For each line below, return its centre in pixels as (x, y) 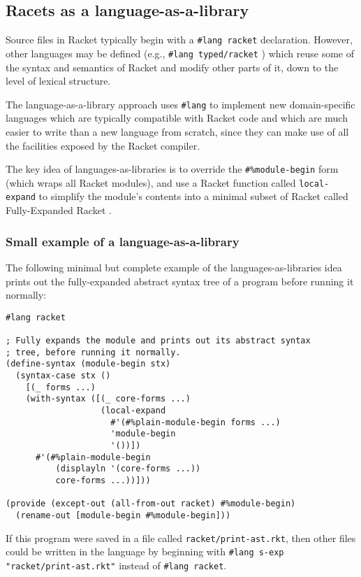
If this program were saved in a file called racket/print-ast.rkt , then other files (181, 537)
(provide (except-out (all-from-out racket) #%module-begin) (151, 504)
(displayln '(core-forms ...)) (128, 469)
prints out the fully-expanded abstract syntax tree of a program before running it (180, 281)
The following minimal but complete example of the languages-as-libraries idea (174, 267)
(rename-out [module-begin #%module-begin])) (123, 515)
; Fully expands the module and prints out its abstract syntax (158, 341)
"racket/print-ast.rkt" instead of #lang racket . (116, 565)
